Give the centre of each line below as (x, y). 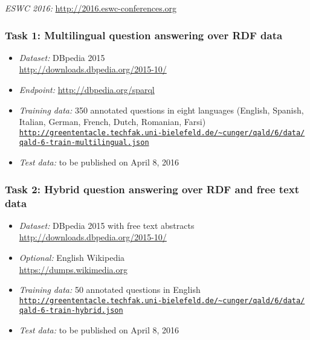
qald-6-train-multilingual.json (84, 143)
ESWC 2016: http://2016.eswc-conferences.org (91, 8)
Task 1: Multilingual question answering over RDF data (144, 35)
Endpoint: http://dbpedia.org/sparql (87, 89)
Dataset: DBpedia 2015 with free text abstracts (107, 225)
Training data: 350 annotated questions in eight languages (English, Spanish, (161, 110)
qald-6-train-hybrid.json (71, 311)
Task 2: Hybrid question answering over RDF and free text (152, 189)
